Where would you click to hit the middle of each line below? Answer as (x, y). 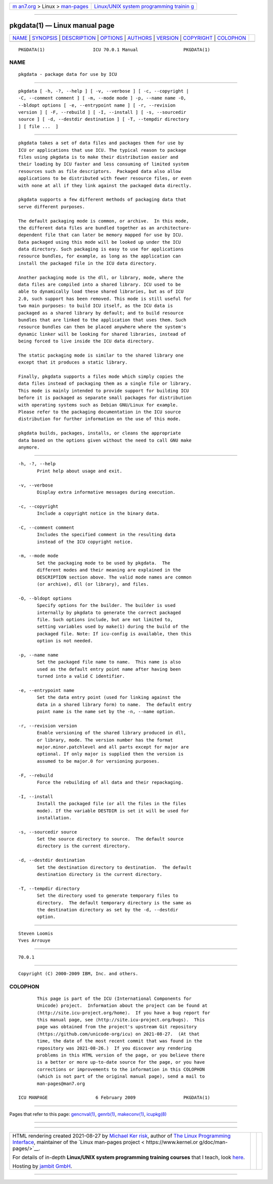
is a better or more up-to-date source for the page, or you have (121, 1062)
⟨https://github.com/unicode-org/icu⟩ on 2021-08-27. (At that (118, 1034)
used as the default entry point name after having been (109, 669)
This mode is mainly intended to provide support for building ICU (104, 390)
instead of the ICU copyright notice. (85, 542)
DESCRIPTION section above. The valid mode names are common (114, 577)
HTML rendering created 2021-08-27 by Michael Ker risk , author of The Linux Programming (122, 1136)
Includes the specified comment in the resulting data (106, 535)
